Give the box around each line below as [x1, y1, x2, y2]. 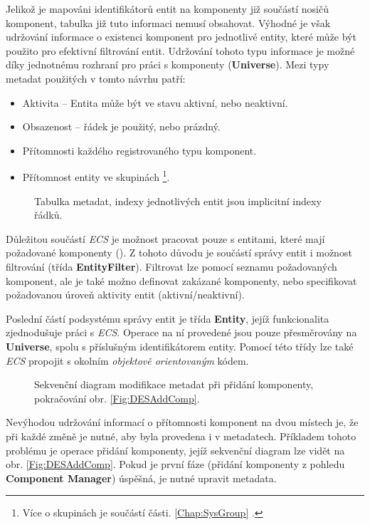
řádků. [34, 207, 63, 222]
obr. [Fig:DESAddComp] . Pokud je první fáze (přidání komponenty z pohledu [6, 457, 345, 472]
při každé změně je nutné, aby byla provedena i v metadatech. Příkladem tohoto [6, 428, 356, 443]
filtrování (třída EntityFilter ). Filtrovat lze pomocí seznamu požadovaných [6, 259, 337, 274]
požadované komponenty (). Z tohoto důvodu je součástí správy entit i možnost [6, 245, 352, 260]
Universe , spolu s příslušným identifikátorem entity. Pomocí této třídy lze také [6, 338, 354, 353]
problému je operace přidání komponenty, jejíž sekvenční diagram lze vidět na [6, 442, 345, 457]
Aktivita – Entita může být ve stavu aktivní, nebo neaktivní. [22, 95, 288, 110]
